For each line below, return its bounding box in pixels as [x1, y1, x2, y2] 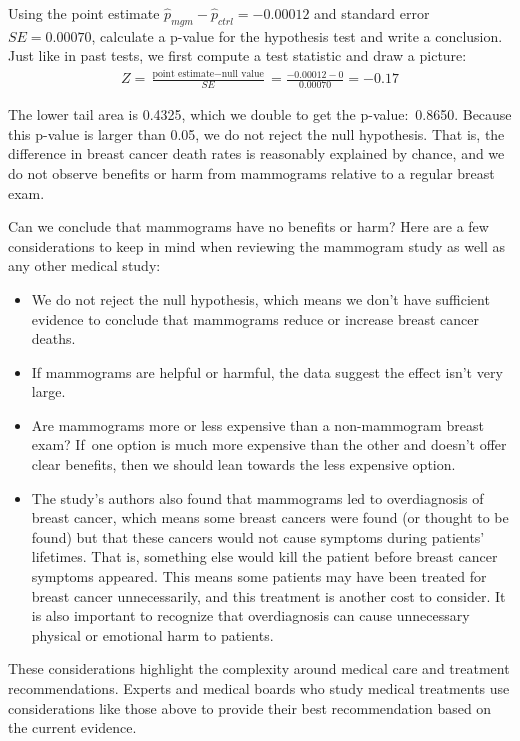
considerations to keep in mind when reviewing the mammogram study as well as [8, 235, 506, 256]
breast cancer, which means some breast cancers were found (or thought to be [31, 507, 509, 528]
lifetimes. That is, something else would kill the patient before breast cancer [31, 546, 498, 567]
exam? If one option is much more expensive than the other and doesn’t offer [31, 434, 507, 455]
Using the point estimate [8, 3, 160, 23]
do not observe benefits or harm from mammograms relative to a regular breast [8, 162, 495, 183]
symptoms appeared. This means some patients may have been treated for [31, 566, 487, 587]
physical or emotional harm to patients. [31, 624, 274, 645]
